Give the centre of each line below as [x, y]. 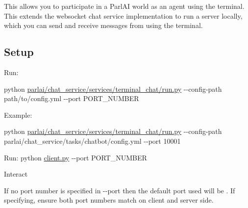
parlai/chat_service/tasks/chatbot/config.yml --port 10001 [92, 141]
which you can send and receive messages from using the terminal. [103, 25]
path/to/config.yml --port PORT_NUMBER [72, 98]
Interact [16, 174]
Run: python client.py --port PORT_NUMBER [75, 157]
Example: [18, 115]
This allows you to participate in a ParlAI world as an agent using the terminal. [124, 6]
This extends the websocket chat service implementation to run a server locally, [123, 15]
